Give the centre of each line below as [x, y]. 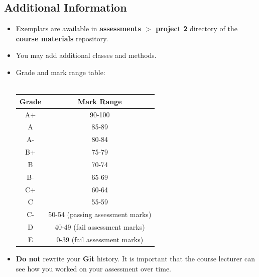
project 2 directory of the [197, 28]
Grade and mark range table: [60, 72]
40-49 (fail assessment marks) [100, 227]
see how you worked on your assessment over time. [93, 268]
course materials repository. [62, 38]
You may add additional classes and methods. [86, 55]
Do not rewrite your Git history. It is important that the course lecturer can [136, 259]
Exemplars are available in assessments [78, 28]
